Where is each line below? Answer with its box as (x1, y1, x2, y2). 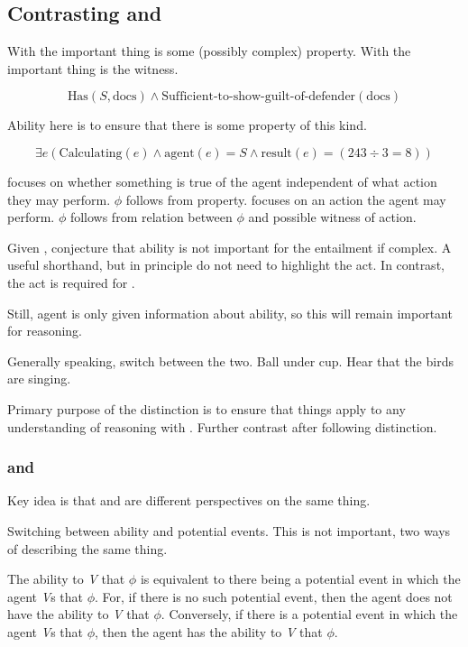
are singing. (7, 369, 71, 388)
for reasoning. (7, 321, 83, 340)
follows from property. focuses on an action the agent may (125, 189, 446, 208)
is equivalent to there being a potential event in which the (140, 569, 461, 588)
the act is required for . (7, 273, 135, 291)
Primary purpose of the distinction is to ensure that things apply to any (7, 399, 406, 418)
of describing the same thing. (7, 539, 168, 558)
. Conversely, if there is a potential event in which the (161, 605, 458, 624)
